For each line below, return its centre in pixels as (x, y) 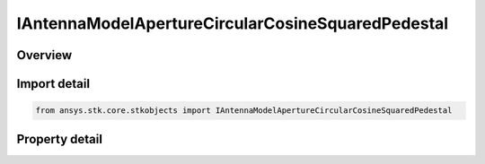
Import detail (53, 84)
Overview (44, 55)
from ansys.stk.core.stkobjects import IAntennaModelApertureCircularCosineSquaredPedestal (244, 111)
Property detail (60, 139)
